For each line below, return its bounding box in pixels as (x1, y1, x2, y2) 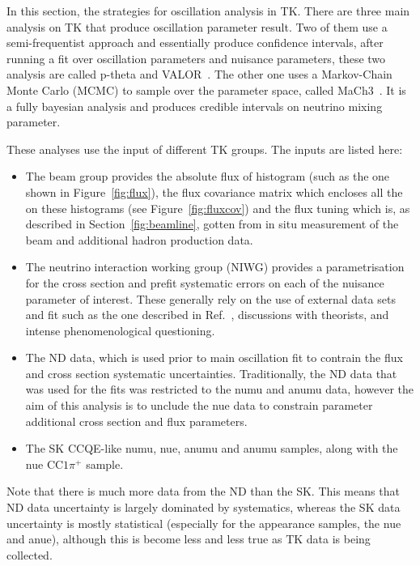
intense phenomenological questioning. (25, 321, 215, 338)
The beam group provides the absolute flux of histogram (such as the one (25, 168, 390, 185)
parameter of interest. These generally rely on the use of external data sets (25, 290, 396, 307)
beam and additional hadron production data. (25, 231, 253, 248)
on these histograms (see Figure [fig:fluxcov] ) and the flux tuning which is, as (25, 199, 410, 216)
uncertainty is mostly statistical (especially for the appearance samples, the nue (6, 514, 401, 531)
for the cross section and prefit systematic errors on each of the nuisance (25, 274, 384, 291)
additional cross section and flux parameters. (25, 412, 248, 429)
